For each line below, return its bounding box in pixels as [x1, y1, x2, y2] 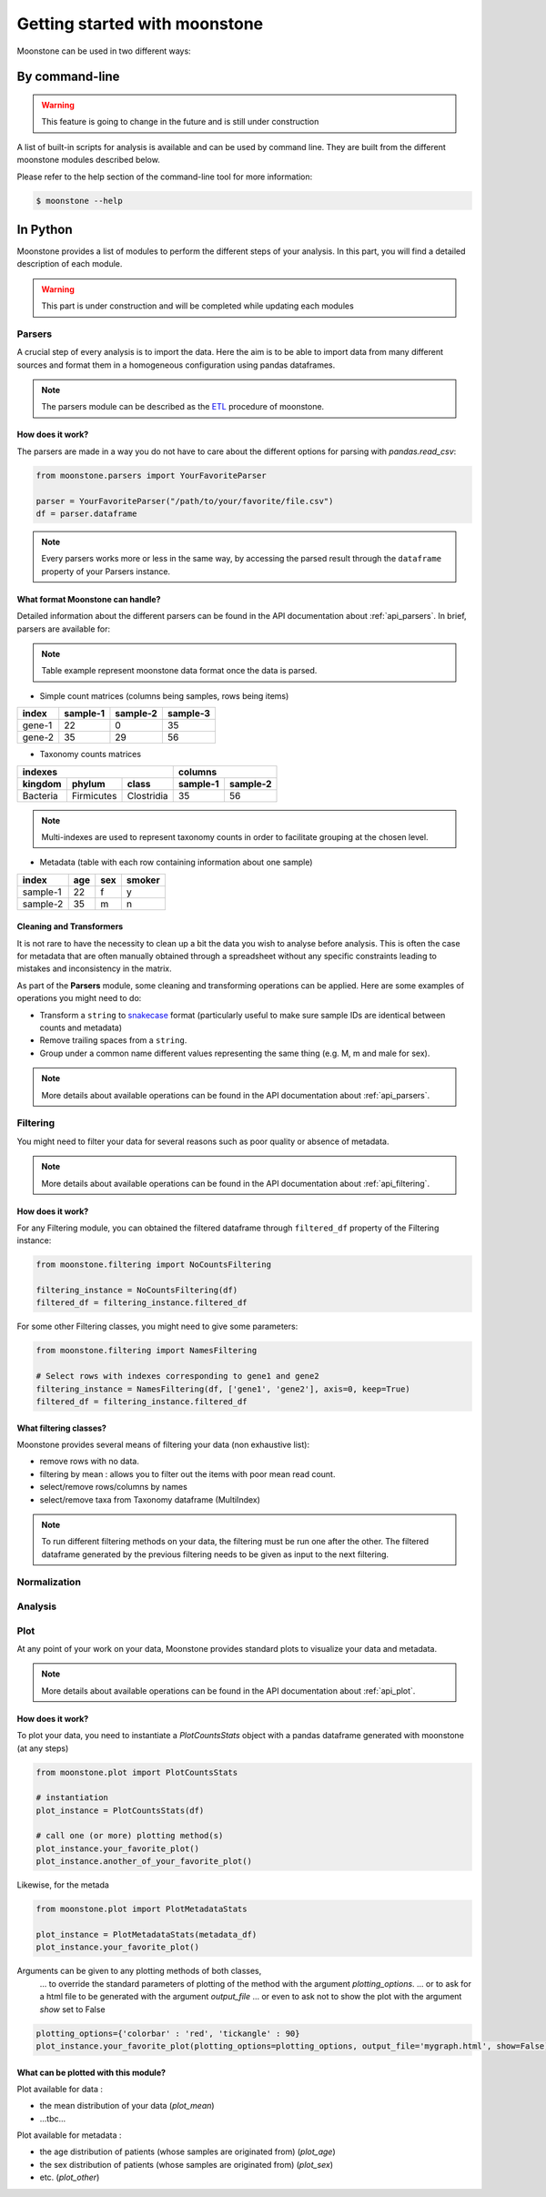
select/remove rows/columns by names [39, 1482, 188, 1493]
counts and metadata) [39, 1022, 123, 1033]
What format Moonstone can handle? [16, 593, 161, 604]
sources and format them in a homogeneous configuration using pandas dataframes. [16, 359, 336, 370]
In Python [16, 221, 73, 237]
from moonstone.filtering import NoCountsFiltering [35, 1260, 272, 1270]
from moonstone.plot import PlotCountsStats [35, 1767, 238, 1777]
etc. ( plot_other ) [39, 2172, 100, 2183]
